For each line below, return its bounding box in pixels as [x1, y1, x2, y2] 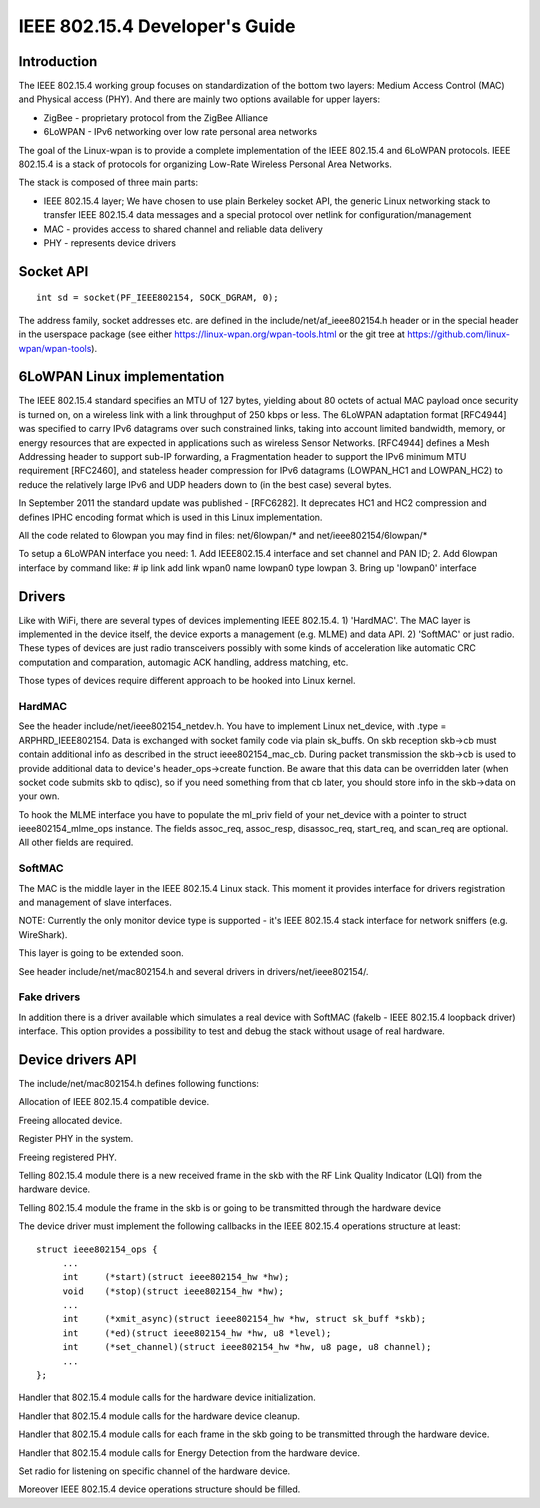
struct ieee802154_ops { [36, 1243, 158, 1255]
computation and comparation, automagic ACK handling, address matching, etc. [18, 656, 349, 668]
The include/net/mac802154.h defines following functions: [18, 1078, 260, 1090]
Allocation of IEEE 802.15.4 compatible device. [18, 1096, 210, 1108]
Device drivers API [18, 1051, 137, 1068]
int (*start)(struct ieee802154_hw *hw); [62, 1271, 290, 1283]
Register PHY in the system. [18, 1133, 134, 1145]
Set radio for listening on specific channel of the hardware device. [18, 1465, 291, 1477]
